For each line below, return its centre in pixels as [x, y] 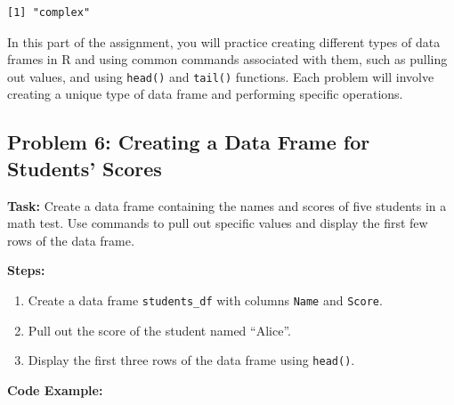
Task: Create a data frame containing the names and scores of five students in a [227, 205]
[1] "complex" [49, 12]
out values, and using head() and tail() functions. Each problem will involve [221, 76]
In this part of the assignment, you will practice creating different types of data [224, 41]
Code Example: [55, 389]
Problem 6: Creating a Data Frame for [189, 142]
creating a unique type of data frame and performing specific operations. [205, 94]
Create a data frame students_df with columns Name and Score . [205, 300]
